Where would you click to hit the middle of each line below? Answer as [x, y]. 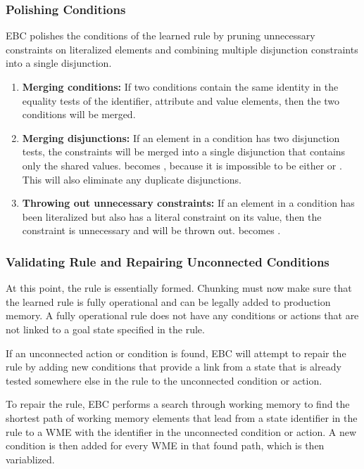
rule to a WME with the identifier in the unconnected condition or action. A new [181, 431]
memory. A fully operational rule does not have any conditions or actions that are [182, 315]
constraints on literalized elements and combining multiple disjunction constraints [182, 49]
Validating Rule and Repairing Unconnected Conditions [168, 261]
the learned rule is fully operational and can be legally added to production [168, 301]
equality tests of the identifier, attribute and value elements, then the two [181, 100]
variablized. [30, 459]
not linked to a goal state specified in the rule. [105, 329]
